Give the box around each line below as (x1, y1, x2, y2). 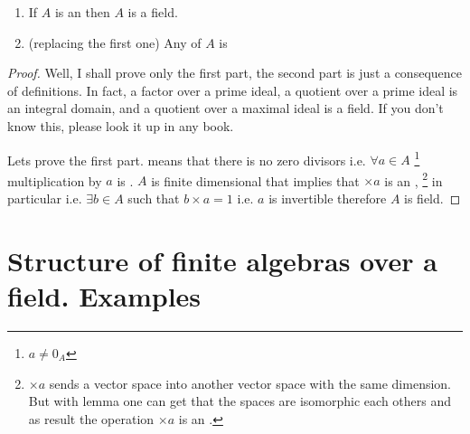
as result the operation (28, 409, 155, 428)
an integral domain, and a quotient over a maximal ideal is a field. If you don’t (7, 99, 444, 118)
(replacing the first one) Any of (28, 33, 202, 52)
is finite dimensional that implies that (151, 171, 360, 190)
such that (127, 189, 180, 208)
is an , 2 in (384, 168, 443, 190)
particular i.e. (7, 189, 82, 208)
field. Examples (7, 278, 202, 315)
